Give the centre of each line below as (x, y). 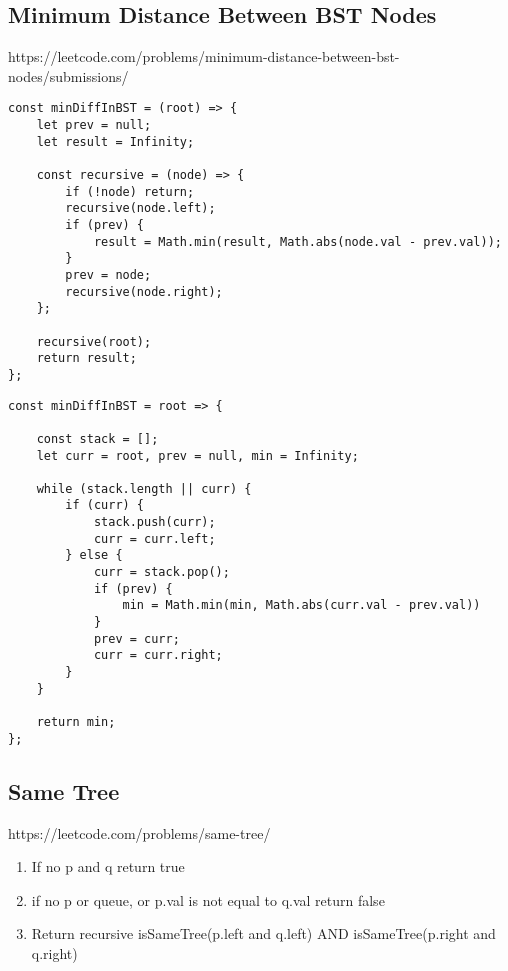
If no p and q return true (108, 866)
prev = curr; (136, 638)
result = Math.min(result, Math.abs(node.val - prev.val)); (297, 241)
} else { (94, 555)
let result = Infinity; (115, 141)
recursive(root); (94, 341)
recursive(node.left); (140, 208)
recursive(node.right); (144, 291)
